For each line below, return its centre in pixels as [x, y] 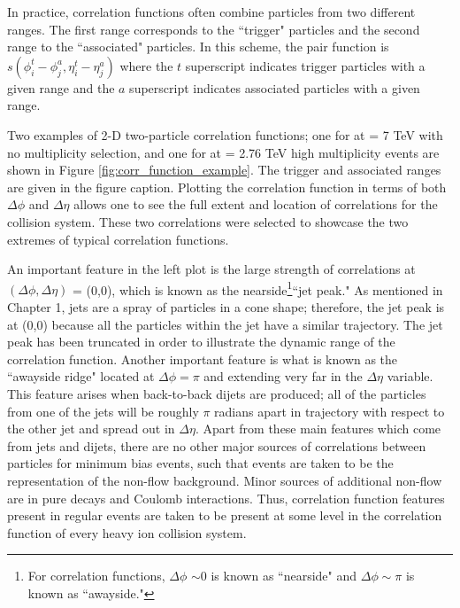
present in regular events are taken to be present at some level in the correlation [225, 515]
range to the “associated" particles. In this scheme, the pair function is [198, 47]
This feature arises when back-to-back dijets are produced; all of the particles [217, 393]
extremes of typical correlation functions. [118, 239]
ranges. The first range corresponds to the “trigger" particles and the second [214, 29]
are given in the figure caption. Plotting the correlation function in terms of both [227, 187]
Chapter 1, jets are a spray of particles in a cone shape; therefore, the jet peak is [226, 306]
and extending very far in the [283, 376]
